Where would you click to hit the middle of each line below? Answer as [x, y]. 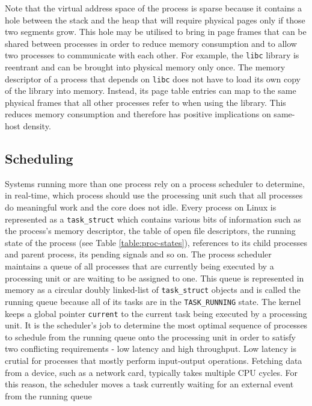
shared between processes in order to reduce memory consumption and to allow [151, 43]
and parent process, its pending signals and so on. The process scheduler [138, 254]
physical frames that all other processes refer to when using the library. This [145, 102]
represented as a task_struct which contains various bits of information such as [153, 219]
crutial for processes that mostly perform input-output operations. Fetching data [154, 361]
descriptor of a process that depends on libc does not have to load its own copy [153, 78]
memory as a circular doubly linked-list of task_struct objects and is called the [153, 290]
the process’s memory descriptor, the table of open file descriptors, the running [150, 231]
